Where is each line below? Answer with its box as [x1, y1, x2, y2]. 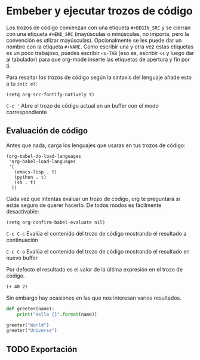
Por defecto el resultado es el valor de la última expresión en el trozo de [6, 266, 183, 273]
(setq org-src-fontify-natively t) [6, 91, 95, 97]
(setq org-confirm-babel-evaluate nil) [6, 219, 106, 225]
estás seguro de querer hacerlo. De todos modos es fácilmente [6, 202, 162, 209]
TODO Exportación [6, 344, 78, 354]
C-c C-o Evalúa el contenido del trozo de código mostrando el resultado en [6, 248, 190, 255]
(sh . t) [14, 179, 36, 185]
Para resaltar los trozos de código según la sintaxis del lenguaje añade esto [6, 74, 192, 81]
